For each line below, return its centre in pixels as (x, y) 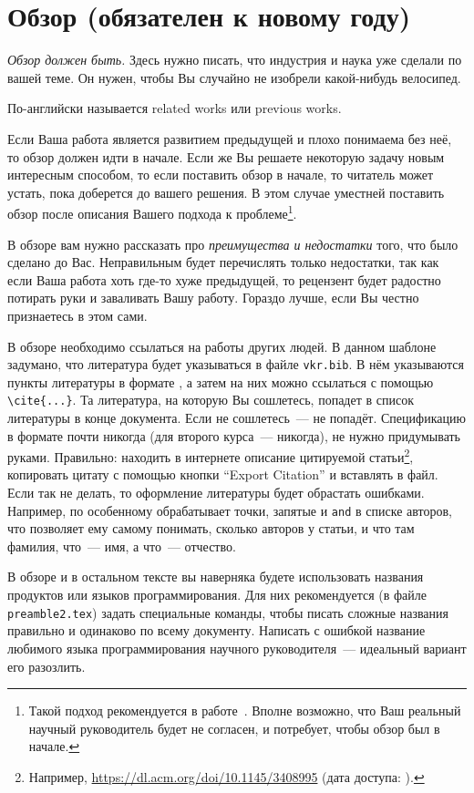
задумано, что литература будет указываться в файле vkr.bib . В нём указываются (236, 364)
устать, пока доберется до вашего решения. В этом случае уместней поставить (226, 192)
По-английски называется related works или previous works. (175, 108)
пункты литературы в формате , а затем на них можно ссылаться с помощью (221, 381)
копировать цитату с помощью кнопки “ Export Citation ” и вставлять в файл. (223, 474)
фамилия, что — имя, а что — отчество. (122, 546)
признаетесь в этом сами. (77, 315)
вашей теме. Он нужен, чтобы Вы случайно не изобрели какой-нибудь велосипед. (234, 77)
